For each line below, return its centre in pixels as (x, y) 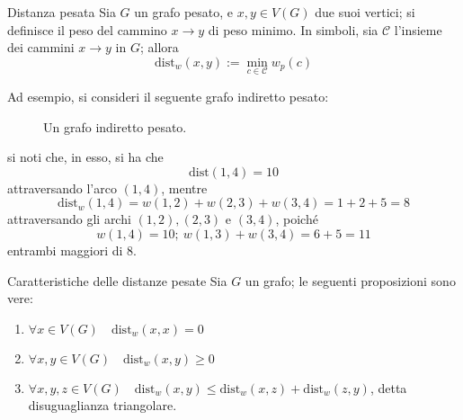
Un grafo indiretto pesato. (115, 126)
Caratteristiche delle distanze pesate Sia (117, 280)
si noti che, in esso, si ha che (85, 157)
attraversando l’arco (62, 188)
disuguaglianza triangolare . (102, 405)
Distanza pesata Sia (62, 12)
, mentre (184, 188)
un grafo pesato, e (184, 12)
